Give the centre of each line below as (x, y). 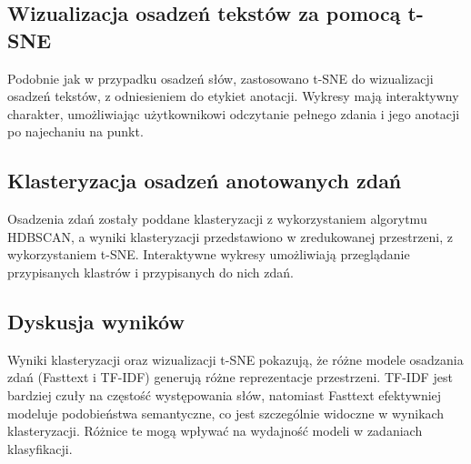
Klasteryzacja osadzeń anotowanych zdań (205, 181)
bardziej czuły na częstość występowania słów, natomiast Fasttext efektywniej (225, 394)
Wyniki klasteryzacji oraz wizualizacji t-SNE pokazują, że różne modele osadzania (235, 359)
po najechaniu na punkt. (75, 131)
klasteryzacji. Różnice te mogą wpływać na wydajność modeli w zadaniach (215, 431)
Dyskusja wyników (96, 321)
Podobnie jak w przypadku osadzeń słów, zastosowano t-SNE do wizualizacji (220, 78)
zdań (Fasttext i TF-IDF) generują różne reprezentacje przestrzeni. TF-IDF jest (230, 377)
